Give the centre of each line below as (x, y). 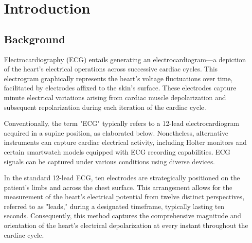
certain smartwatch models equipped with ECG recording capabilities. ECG (117, 151)
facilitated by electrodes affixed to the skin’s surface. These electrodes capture (120, 88)
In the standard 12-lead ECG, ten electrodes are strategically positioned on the (122, 178)
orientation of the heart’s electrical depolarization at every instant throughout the (126, 225)
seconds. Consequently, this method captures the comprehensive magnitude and (123, 216)
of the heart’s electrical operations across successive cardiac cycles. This (111, 69)
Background (35, 39)
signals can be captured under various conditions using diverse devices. (109, 161)
